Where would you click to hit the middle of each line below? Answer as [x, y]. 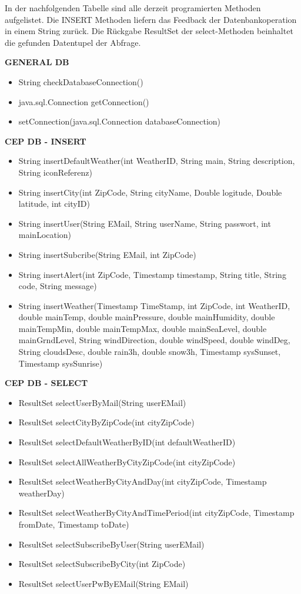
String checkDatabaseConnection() [81, 81]
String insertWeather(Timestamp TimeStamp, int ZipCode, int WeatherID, [154, 305]
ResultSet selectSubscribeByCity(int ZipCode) [102, 564]
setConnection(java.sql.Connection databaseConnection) [120, 121]
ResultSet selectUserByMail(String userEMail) [102, 402]
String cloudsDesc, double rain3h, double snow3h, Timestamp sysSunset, [150, 352]
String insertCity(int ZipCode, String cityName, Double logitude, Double [150, 192]
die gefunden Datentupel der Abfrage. [73, 42]
